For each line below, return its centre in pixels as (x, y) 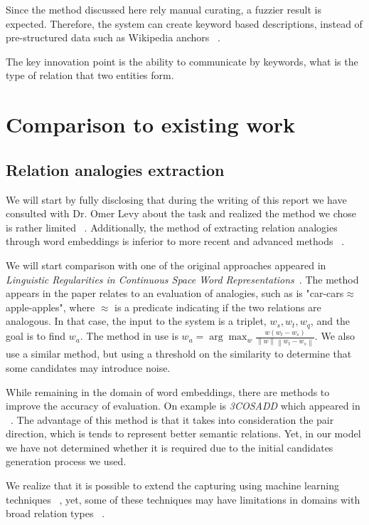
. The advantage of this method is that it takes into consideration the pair (172, 419)
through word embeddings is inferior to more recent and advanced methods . (175, 241)
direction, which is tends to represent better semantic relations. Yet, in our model (183, 433)
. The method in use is (129, 336)
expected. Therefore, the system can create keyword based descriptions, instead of (184, 23)
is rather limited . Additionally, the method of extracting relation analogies (172, 227)
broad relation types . (55, 513)
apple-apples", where (50, 307)
